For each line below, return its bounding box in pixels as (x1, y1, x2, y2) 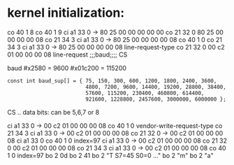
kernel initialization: (7, 5, 125, 21)
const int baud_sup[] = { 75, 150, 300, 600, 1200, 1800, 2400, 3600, (7, 77, 217, 85)
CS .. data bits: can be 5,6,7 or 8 (7, 108, 100, 116)
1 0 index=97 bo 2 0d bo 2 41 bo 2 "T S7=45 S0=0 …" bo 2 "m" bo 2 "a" (7, 151, 214, 159)
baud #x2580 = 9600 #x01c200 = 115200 (7, 64, 127, 72)
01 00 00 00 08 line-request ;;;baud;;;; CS (7, 50, 128, 59)
